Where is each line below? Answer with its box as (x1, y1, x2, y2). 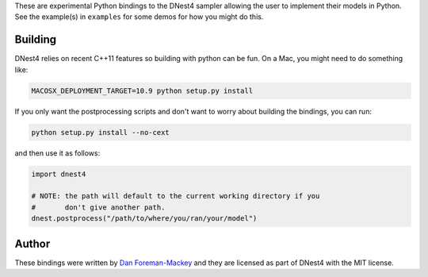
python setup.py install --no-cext (31, 128, 170, 137)
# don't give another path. (31, 202, 166, 212)
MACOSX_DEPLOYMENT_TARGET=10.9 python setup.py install (31, 86, 254, 95)
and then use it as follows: (14, 148, 101, 158)
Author (14, 237, 51, 250)
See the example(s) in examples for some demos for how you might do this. (14, 12, 264, 21)
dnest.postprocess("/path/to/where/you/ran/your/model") (31, 214, 258, 223)
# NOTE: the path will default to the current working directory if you (31, 191, 320, 201)
